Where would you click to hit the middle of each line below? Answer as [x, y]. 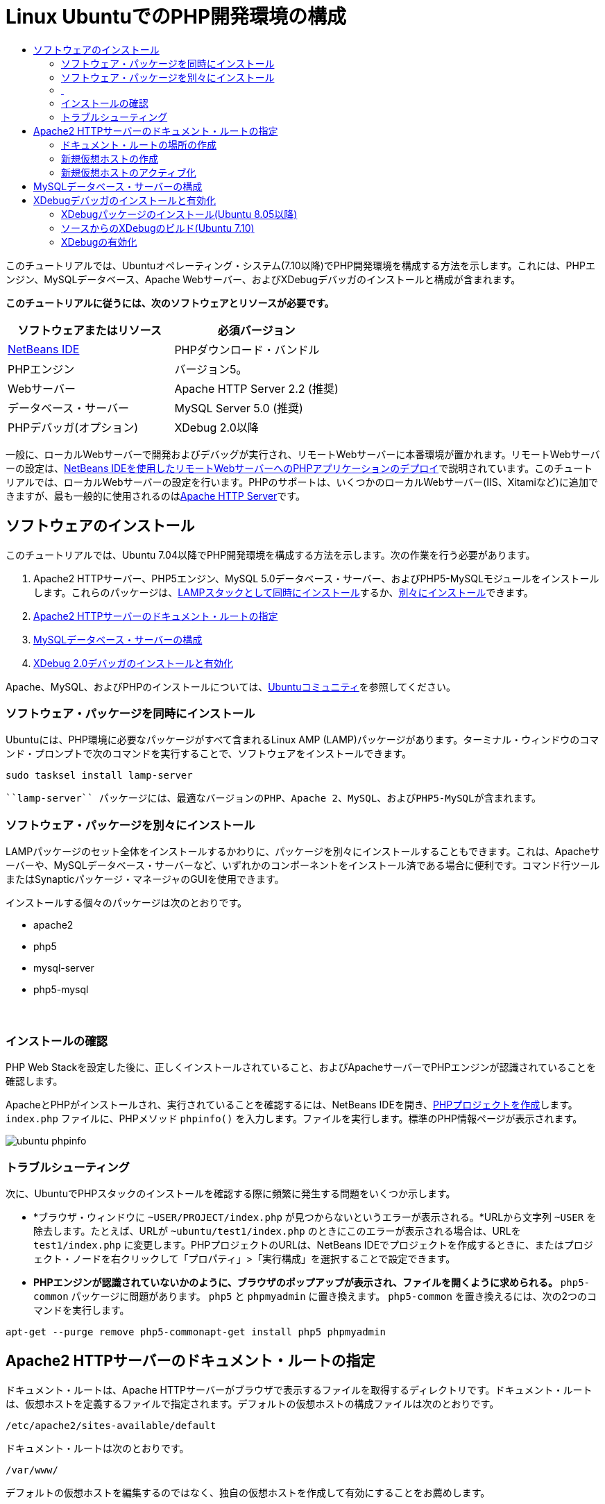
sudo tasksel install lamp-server [99, 776]
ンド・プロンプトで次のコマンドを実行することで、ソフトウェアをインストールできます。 [208, 754]
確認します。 [34, 1081]
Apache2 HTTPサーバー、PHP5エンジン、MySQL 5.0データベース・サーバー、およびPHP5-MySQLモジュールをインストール [316, 578]
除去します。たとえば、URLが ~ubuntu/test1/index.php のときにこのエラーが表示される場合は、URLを [277, 1231]
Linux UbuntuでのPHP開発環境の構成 [176, 17]
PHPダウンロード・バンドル [247, 349]
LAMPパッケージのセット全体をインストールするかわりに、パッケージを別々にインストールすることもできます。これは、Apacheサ [303, 852]
